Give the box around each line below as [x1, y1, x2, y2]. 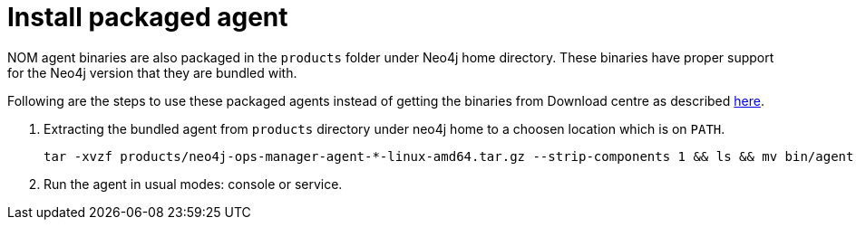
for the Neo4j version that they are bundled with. [7, 64, 297, 80]
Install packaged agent [7, 2, 288, 33]
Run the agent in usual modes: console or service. [44, 175, 343, 192]
